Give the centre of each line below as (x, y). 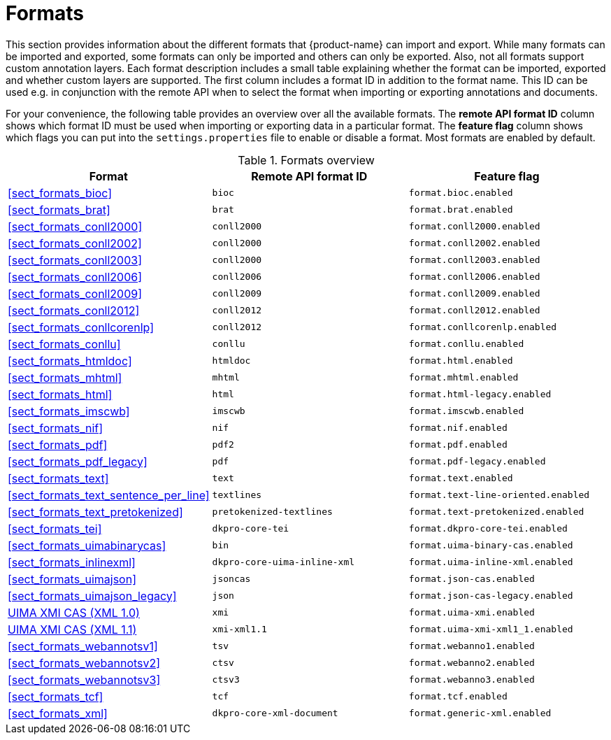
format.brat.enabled (461, 210)
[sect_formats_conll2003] (75, 260)
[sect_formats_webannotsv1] (83, 646)
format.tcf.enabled (458, 697)
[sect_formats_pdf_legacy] (78, 461)
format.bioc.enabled (461, 193)
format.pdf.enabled (458, 445)
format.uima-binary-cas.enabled (491, 546)
